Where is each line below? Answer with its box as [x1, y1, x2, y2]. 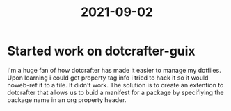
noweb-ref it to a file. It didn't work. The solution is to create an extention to [7, 80, 224, 89]
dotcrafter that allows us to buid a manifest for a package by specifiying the [7, 88, 224, 96]
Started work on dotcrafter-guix [7, 43, 196, 59]
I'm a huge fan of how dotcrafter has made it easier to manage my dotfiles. [7, 66, 221, 74]
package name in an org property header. [7, 95, 127, 104]
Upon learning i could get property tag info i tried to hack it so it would [7, 74, 209, 82]
